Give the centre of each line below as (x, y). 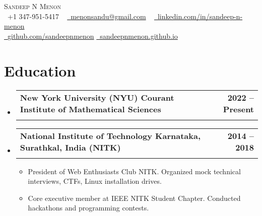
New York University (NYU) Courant (97, 97)
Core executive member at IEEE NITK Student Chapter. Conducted (134, 198)
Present (238, 109)
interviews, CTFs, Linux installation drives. (95, 181)
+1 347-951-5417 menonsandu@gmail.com (77, 16)
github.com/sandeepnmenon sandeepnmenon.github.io (93, 35)
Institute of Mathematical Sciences (90, 109)
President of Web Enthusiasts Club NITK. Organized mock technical (134, 171)
